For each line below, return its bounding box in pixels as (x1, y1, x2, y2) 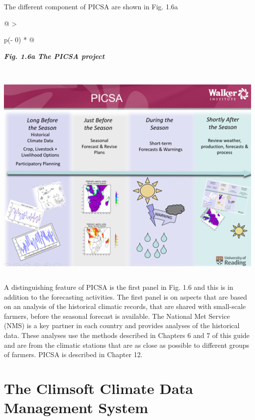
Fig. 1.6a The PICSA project (4, 51, 105, 61)
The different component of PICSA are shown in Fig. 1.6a (4, 1, 178, 11)
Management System (4, 397, 149, 418)
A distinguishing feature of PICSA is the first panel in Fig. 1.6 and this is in (4, 281, 233, 292)
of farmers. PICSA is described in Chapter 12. (4, 349, 143, 360)
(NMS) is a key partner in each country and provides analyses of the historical (4, 320, 240, 331)
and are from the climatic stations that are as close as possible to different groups (4, 339, 250, 350)
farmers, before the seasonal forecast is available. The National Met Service (4, 310, 230, 321)
